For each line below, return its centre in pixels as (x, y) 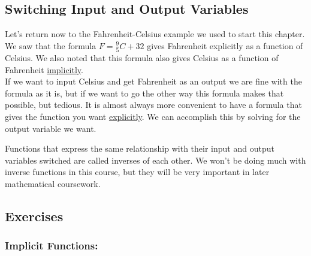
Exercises (34, 216)
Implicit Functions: (52, 246)
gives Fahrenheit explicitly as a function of (225, 45)
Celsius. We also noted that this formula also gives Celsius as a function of (142, 58)
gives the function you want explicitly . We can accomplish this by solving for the (153, 117)
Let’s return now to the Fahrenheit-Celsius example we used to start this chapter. (155, 34)
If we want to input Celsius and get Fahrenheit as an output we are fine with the (153, 81)
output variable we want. (51, 128)
